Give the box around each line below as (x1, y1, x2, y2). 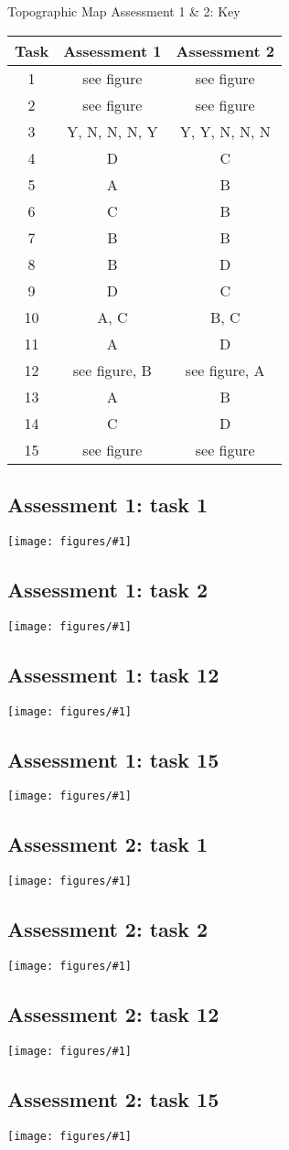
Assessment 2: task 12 (7, 1000, 219, 1028)
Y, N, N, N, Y (67, 120, 158, 142)
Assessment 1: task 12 (7, 660, 219, 688)
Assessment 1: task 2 (7, 575, 209, 603)
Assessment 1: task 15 (7, 745, 219, 773)
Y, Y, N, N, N (179, 120, 271, 142)
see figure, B (72, 359, 152, 381)
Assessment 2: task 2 (7, 915, 209, 943)
